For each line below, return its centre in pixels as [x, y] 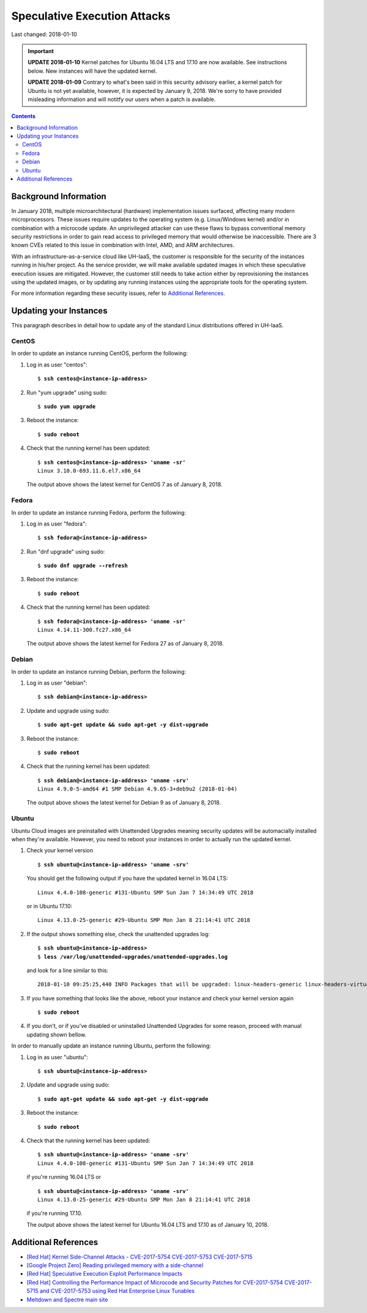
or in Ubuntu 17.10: [50, 906]
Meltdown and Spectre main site [67, 1300]
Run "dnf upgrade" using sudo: [66, 551]
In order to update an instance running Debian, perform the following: [99, 671]
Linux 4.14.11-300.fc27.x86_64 [84, 630]
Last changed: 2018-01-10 [44, 34]
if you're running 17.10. [54, 1213]
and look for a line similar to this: [68, 970]
